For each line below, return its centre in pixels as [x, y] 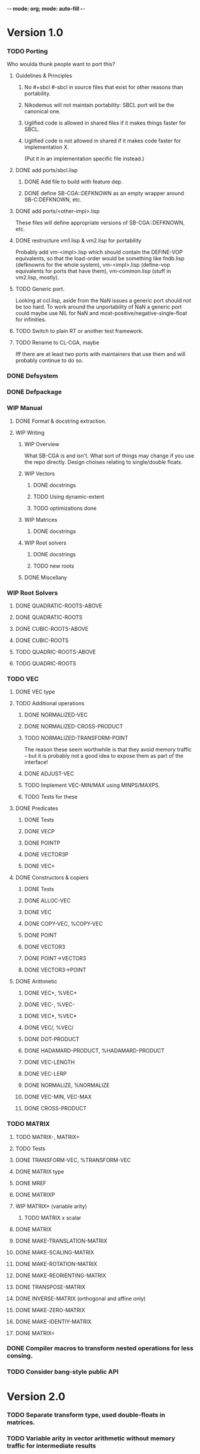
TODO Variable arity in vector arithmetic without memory [91, 1439]
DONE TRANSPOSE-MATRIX [50, 1287]
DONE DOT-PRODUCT [52, 1039]
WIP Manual [25, 408]
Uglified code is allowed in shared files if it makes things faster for [105, 123]
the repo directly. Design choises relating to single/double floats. [104, 462]
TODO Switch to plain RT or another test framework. [79, 331]
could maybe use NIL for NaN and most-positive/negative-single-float [101, 313]
